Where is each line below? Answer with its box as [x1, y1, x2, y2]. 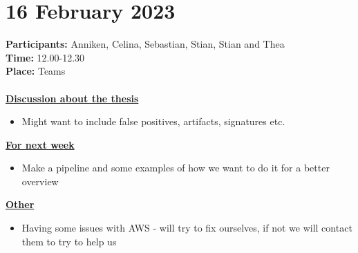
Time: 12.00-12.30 [6, 50, 85, 64]
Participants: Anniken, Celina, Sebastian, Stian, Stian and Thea [6, 37, 285, 51]
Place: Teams [6, 64, 66, 78]
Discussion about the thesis [6, 91, 139, 105]
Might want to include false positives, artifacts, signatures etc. [21, 114, 285, 129]
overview [21, 174, 59, 188]
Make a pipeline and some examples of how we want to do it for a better [21, 160, 330, 175]
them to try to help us [21, 234, 117, 248]
